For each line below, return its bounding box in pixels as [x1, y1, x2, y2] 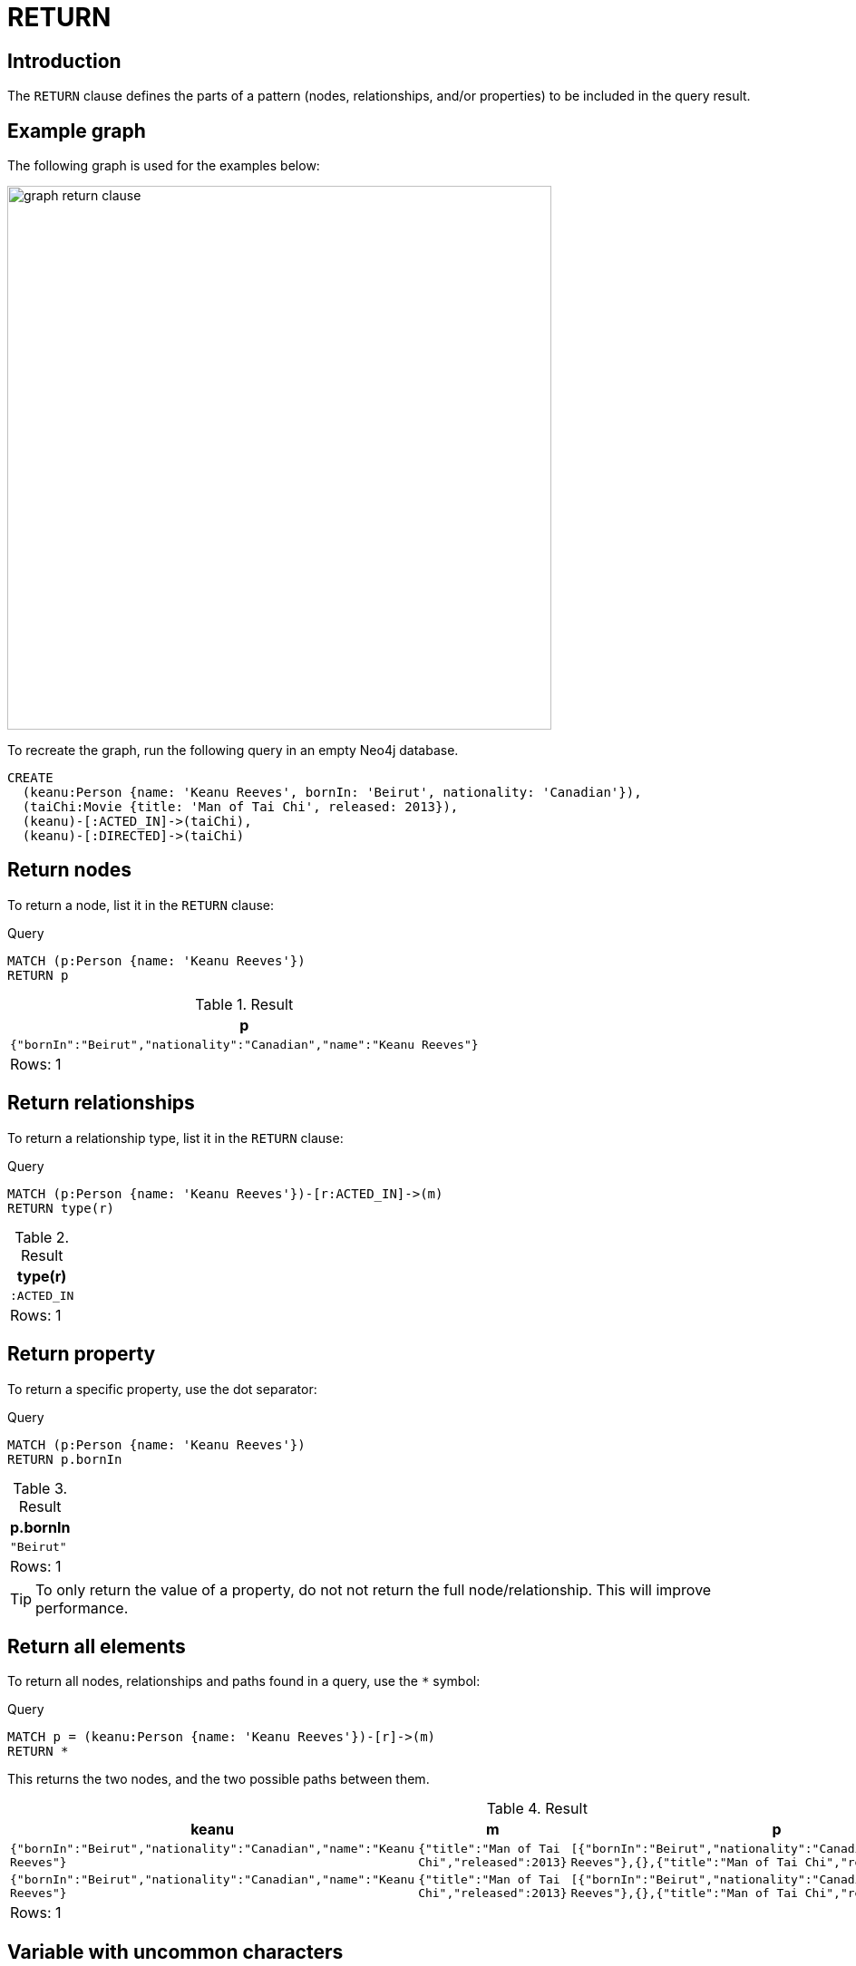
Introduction [7, 49, 122, 73]
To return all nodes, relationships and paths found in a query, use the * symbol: [7, 1673, 481, 1690]
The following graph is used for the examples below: [7, 158, 320, 174]
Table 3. [13, 1478, 68, 1497]
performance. [35, 1598, 129, 1617]
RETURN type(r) [7, 1200, 115, 1215]
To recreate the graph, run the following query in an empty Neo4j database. [7, 742, 459, 759]
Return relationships [7, 1091, 195, 1115]
